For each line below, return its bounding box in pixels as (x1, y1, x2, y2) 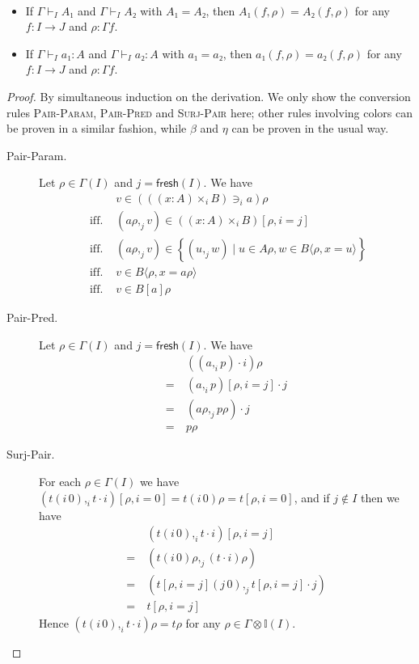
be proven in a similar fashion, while (6, 120, 187, 137)
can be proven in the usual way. (231, 120, 389, 137)
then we (360, 488, 400, 505)
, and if (294, 488, 330, 505)
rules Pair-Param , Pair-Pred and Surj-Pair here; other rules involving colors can (6, 104, 413, 121)
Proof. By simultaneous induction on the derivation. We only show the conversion (6, 87, 411, 104)
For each (39, 473, 81, 489)
